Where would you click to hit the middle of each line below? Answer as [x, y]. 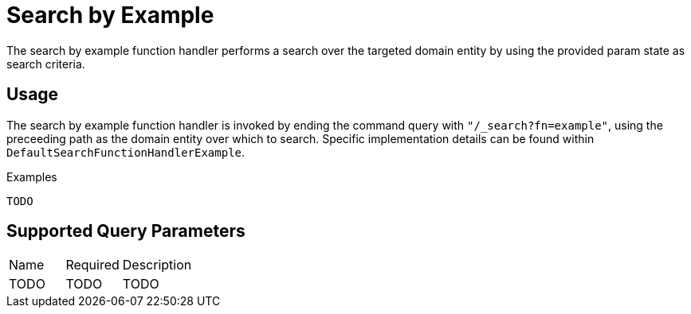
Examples [32, 176]
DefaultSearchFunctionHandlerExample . [126, 152]
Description [157, 265]
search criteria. [46, 64]
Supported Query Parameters [126, 231]
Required [92, 265]
